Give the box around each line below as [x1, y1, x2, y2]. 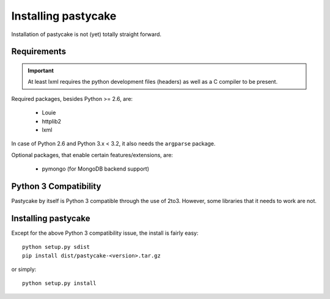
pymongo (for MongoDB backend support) [42, 165, 150, 172]
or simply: [11, 266, 37, 273]
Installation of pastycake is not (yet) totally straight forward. [11, 31, 162, 38]
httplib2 [42, 117, 61, 125]
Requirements [11, 46, 67, 57]
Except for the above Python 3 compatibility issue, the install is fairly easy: [11, 229, 199, 237]
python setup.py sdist [22, 243, 90, 251]
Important [28, 67, 54, 74]
